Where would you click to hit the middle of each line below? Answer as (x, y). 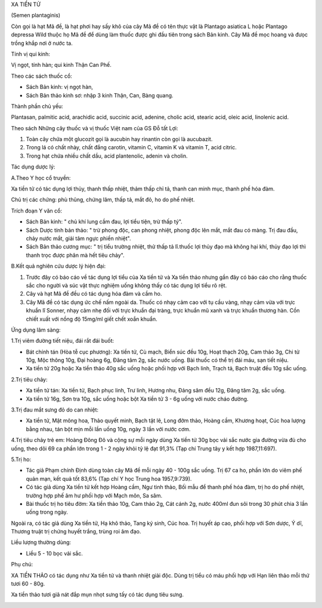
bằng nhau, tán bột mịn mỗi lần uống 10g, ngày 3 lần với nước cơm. (108, 429)
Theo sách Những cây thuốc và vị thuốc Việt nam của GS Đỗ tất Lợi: (95, 128)
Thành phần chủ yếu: (37, 106)
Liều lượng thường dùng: (41, 542)
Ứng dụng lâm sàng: (36, 330)
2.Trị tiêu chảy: (29, 379)
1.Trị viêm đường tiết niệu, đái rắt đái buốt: (63, 341)
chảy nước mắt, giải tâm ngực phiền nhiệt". (78, 238)
